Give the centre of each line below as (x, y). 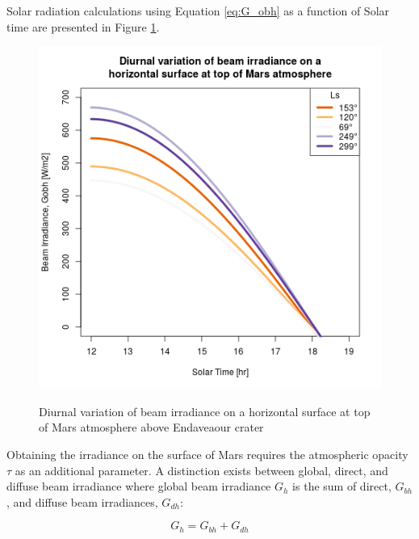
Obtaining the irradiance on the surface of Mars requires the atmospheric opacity (207, 454)
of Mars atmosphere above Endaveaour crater (151, 427)
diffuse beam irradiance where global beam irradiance (139, 486)
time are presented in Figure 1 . (83, 26)
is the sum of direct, (342, 486)
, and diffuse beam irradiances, (82, 501)
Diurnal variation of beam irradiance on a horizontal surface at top (205, 411)
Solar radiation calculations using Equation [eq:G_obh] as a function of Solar (198, 11)
